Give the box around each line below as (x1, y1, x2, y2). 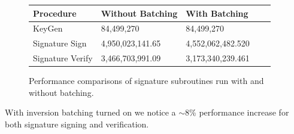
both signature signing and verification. (5, 117, 149, 130)
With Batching (186, 7, 248, 19)
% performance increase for (189, 106, 289, 119)
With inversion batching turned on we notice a (5, 106, 176, 119)
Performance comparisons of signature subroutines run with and (29, 74, 264, 87)
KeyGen (33, 22, 63, 35)
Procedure (33, 7, 77, 19)
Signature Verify (33, 52, 93, 64)
